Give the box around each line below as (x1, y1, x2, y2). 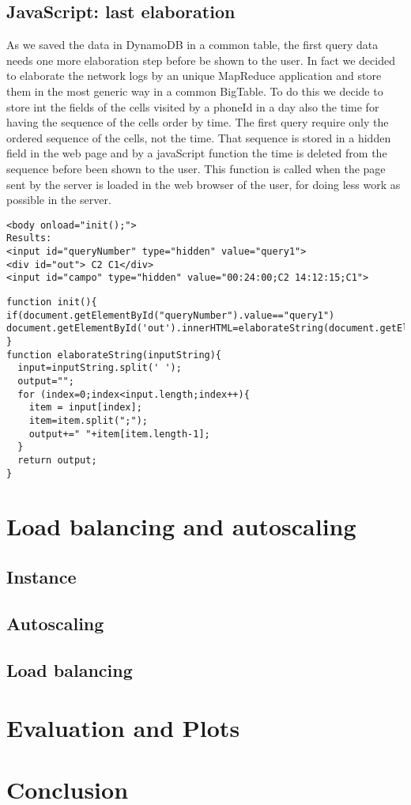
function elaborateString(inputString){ (6, 349, 222, 361)
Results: (6, 232, 52, 244)
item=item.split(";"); (28, 414, 148, 426)
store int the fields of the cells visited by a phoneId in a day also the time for (6, 98, 379, 115)
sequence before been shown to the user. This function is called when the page (6, 160, 386, 176)
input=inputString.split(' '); (17, 362, 182, 374)
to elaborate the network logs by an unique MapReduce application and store (6, 67, 382, 84)
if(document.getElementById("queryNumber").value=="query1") (6, 309, 335, 321)
